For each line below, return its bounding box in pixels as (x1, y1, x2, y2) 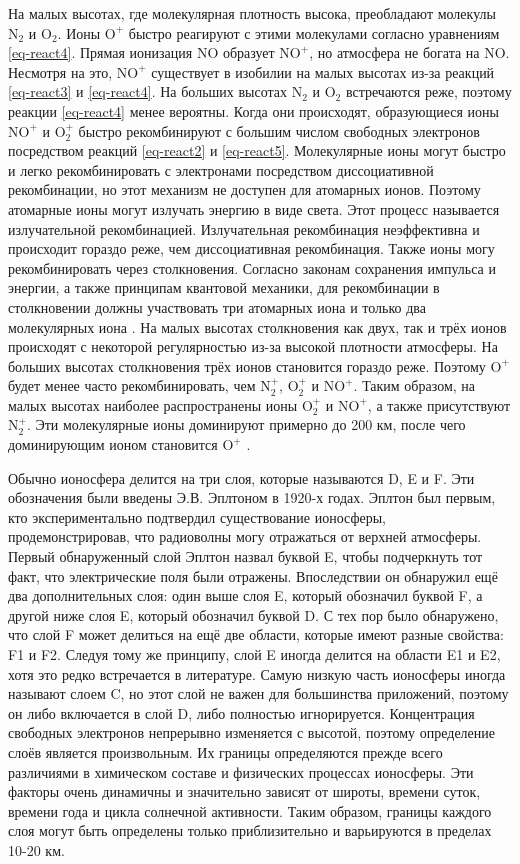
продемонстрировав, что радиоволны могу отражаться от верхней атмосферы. (8, 526, 482, 547)
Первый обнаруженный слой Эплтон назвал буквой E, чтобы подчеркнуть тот (8, 546, 483, 567)
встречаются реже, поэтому (345, 81, 512, 102)
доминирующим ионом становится (8, 434, 218, 455)
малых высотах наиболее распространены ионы (8, 394, 298, 415)
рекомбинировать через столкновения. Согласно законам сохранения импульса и (8, 257, 496, 278)
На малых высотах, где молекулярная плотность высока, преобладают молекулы (8, 3, 496, 23)
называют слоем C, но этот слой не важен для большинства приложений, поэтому (8, 683, 509, 704)
